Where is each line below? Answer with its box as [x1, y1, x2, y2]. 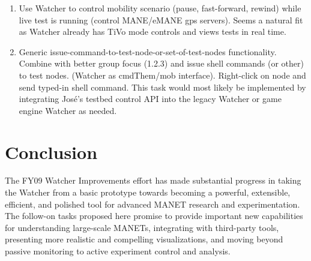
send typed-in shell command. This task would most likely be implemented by [19, 80, 306, 93]
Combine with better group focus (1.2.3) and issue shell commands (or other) [19, 57, 304, 70]
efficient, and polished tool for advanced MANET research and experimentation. [5, 197, 300, 210]
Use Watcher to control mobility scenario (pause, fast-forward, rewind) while [19, 2, 301, 14]
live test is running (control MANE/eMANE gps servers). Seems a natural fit [19, 13, 303, 26]
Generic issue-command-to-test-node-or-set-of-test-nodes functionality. [19, 45, 277, 58]
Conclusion [5, 139, 98, 164]
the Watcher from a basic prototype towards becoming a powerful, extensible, [5, 186, 291, 199]
